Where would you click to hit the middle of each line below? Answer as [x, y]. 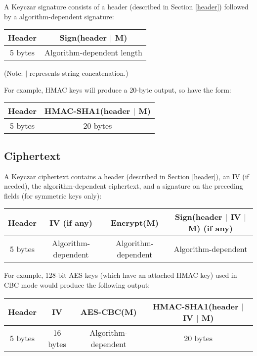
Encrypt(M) [134, 222]
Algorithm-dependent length [93, 52]
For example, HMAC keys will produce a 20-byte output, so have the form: [118, 89]
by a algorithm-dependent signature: [59, 16]
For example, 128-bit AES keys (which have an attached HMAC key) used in [121, 275]
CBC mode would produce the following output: [77, 284]
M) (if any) [211, 228]
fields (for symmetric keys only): [53, 195]
